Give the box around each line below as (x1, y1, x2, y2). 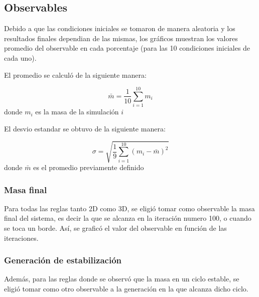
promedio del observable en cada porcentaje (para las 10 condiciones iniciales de (4, 43, 250, 53)
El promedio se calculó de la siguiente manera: (4, 69, 147, 80)
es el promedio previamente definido (33, 162, 144, 173)
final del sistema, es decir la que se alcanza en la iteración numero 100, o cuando (4, 213, 251, 223)
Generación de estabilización (4, 254, 121, 266)
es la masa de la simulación (35, 106, 119, 117)
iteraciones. (4, 232, 39, 243)
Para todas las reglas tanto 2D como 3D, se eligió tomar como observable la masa (4, 203, 255, 213)
